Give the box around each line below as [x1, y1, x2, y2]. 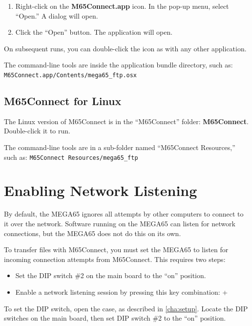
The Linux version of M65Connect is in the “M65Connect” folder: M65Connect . [4, 116, 249, 126]
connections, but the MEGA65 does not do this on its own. [4, 228, 181, 238]
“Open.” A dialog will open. [15, 10, 98, 21]
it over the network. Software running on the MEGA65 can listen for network [4, 218, 235, 228]
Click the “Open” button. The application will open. [15, 27, 173, 37]
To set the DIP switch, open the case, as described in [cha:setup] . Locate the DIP [4, 303, 248, 313]
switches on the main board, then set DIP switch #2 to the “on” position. [4, 313, 226, 323]
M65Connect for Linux [4, 93, 122, 109]
